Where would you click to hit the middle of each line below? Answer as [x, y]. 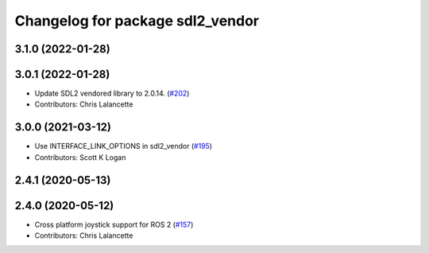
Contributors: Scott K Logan [80, 157]
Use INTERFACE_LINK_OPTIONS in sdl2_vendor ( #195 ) [124, 146]
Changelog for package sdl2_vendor [137, 21]
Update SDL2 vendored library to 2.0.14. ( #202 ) [112, 93]
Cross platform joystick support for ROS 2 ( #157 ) [114, 224]
